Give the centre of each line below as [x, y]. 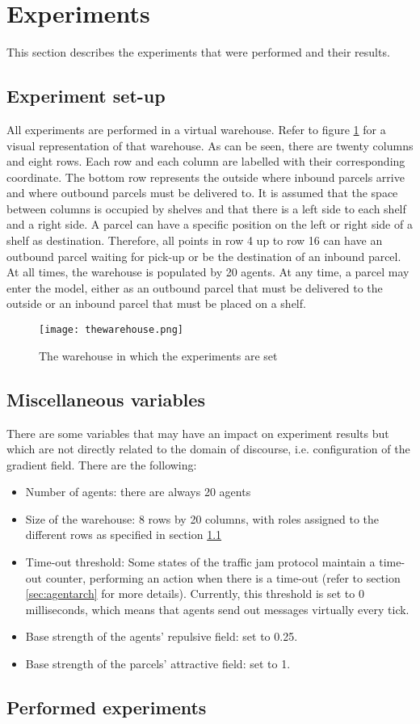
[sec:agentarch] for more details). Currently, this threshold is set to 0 [195, 594]
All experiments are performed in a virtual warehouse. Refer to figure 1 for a [196, 129]
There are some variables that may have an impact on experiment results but [198, 433]
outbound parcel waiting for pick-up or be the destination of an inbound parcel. [204, 256]
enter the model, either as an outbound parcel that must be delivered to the [195, 287]
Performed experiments [107, 707]
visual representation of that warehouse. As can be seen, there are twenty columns [210, 145]
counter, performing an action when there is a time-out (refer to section [223, 577]
